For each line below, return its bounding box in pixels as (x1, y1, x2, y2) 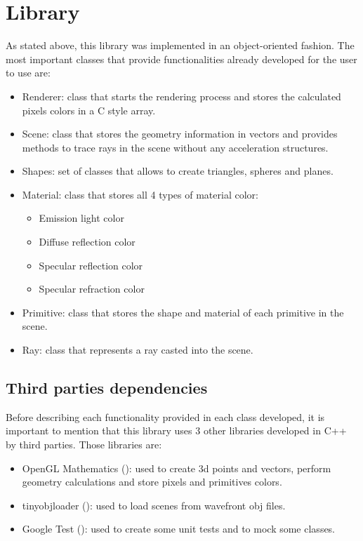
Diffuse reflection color (39, 234, 136, 249)
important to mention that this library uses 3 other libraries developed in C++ (6, 423, 347, 438)
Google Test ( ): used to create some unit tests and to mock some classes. (22, 521, 336, 536)
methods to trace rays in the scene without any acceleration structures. (22, 140, 329, 154)
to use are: (6, 65, 51, 80)
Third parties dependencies (6, 377, 208, 399)
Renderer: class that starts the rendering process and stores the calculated (22, 88, 341, 103)
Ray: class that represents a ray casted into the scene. (22, 342, 253, 357)
